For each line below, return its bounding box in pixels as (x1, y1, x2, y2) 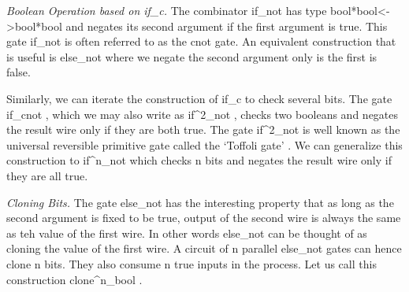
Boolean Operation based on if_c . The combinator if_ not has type (6, 2, 327, 18)
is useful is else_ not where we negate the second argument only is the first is (6, 48, 377, 65)
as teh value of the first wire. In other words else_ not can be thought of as (6, 224, 367, 241)
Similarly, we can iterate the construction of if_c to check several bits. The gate (6, 90, 392, 106)
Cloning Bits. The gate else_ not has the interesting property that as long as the (6, 194, 394, 210)
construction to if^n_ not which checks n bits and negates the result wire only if (6, 152, 392, 168)
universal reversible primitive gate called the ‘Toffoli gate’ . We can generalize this (6, 136, 403, 153)
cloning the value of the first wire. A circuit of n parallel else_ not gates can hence (6, 240, 402, 257)
